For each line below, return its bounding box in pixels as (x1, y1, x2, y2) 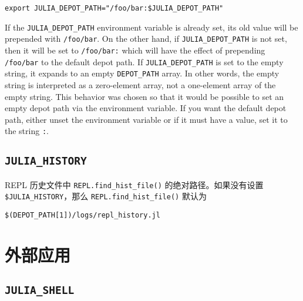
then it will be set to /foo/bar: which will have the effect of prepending (5, 44, 265, 56)
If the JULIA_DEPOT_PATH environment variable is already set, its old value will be (5, 21, 298, 33)
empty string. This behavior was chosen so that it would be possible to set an (5, 90, 284, 102)
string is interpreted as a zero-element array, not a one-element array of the (5, 78, 276, 91)
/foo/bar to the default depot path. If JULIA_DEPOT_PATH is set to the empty (5, 55, 284, 68)
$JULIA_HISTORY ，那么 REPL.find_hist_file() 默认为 (5, 190, 207, 202)
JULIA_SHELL (5, 284, 75, 297)
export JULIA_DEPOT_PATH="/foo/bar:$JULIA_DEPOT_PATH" (5, 4, 224, 12)
